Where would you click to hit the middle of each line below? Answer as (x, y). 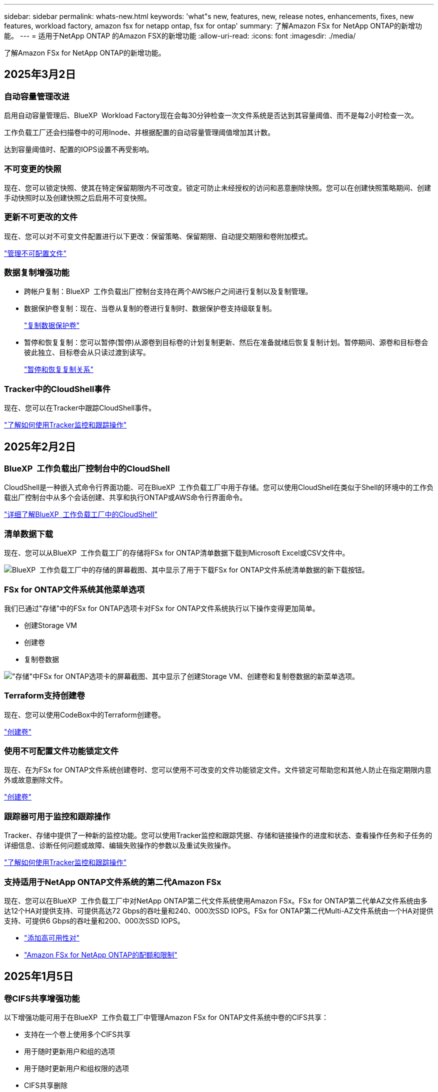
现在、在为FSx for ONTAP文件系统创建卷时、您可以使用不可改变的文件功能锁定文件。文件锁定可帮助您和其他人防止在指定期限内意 (218, 770)
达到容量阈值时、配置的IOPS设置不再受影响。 (79, 149)
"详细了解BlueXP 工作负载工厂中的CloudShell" (81, 514)
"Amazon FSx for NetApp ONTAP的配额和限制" (101, 954)
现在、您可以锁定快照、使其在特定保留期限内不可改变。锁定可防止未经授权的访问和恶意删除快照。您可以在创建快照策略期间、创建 (217, 187)
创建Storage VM (50, 625)
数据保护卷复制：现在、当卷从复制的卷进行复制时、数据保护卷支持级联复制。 (150, 308)
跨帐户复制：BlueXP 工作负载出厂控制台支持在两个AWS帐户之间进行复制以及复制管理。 (168, 291)
